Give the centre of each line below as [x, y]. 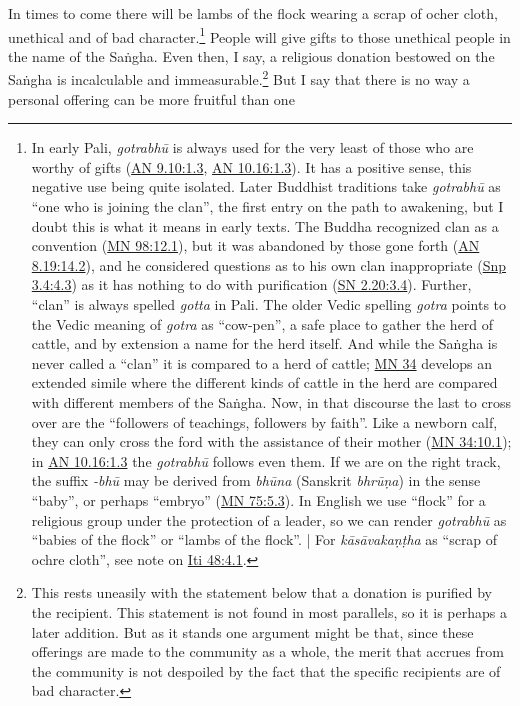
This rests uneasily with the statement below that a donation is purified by [262, 592]
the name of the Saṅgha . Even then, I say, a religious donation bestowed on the [251, 55]
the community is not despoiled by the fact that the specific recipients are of [266, 670]
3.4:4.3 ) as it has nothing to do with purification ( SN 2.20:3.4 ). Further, [251, 284]
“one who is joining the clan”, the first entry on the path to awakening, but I [267, 206]
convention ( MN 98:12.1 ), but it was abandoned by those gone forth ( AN [255, 245]
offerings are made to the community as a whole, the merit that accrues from [267, 651]
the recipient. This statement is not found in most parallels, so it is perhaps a [269, 611]
